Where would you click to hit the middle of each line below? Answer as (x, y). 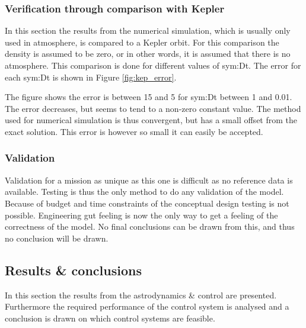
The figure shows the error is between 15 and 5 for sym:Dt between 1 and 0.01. (149, 97)
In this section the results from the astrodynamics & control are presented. (141, 295)
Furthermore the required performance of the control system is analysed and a (147, 306)
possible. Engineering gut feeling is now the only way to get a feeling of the (141, 215)
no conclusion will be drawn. (57, 238)
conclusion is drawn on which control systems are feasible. (110, 318)
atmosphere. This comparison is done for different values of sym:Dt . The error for (153, 65)
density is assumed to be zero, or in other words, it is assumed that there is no (148, 54)
